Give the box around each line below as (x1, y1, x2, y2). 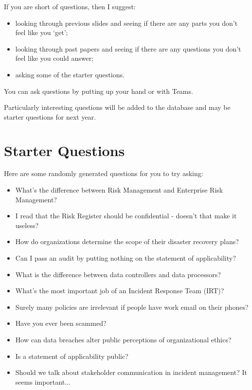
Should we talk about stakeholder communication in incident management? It (15, 367, 247, 377)
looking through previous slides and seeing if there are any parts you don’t (15, 18, 238, 28)
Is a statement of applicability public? (15, 351, 128, 361)
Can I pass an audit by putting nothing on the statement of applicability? (15, 253, 236, 263)
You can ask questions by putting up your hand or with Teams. (4, 86, 193, 96)
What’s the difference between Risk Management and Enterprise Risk (15, 185, 223, 195)
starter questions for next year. (4, 111, 96, 122)
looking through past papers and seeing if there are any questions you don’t (15, 43, 241, 53)
